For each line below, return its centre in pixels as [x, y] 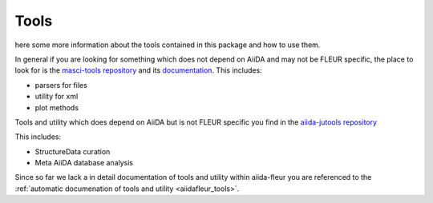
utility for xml [57, 97]
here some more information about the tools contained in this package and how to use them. [168, 45]
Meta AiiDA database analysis [84, 163]
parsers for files [61, 85]
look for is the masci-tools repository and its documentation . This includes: [138, 70]
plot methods [57, 107]
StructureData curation [73, 151]
